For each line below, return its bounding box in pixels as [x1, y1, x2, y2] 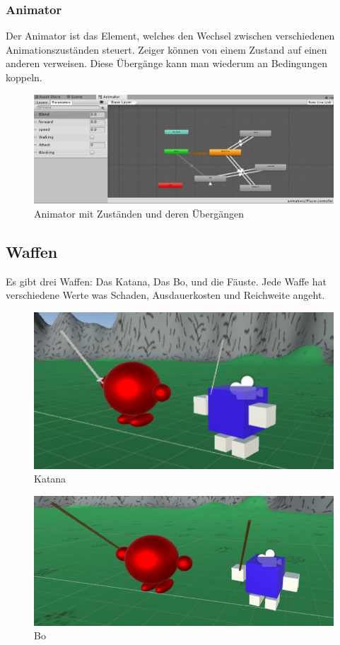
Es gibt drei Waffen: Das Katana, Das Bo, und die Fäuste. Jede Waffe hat [6, 273, 327, 288]
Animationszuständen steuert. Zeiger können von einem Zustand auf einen [6, 42, 327, 57]
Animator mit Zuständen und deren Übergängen [34, 206, 244, 221]
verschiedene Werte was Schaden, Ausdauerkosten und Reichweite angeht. [6, 288, 325, 302]
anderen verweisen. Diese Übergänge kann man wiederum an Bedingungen [6, 56, 327, 71]
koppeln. [6, 70, 42, 84]
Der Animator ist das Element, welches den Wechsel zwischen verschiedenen [6, 28, 335, 43]
